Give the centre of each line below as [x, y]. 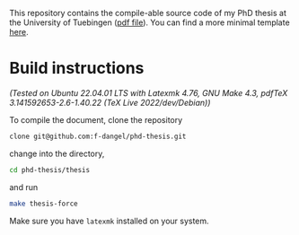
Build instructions [77, 69]
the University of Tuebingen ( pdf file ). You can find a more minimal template [149, 22]
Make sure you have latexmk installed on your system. [109, 221]
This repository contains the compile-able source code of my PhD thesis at [148, 13]
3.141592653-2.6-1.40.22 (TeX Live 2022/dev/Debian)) [110, 102]
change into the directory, [57, 153]
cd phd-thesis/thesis [50, 170]
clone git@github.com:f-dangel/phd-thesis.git [98, 136]
